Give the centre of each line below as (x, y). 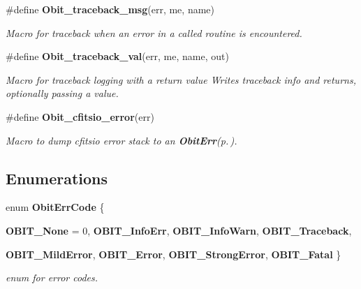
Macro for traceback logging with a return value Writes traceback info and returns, (181, 79)
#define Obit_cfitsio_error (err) (80, 116)
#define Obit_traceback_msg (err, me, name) (110, 9)
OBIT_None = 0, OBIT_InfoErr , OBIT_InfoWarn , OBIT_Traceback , (179, 230)
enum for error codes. (52, 277)
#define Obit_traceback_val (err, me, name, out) (117, 56)
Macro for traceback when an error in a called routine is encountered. (154, 32)
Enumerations (57, 178)
